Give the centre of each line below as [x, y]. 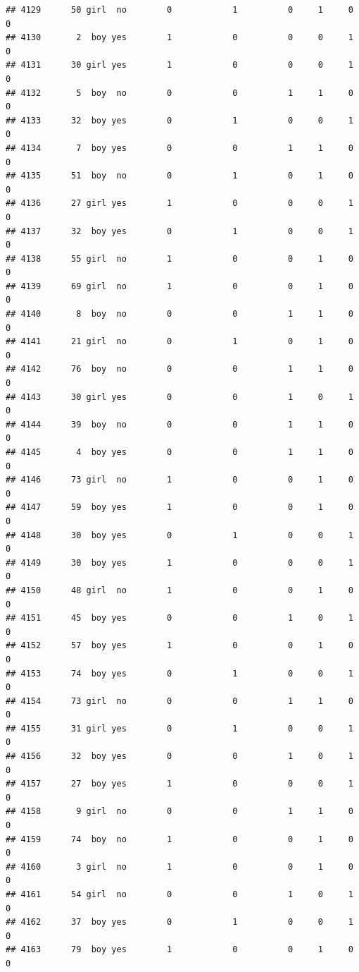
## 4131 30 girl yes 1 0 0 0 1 [179, 65]
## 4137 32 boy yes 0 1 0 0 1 [179, 231]
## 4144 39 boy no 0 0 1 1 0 [179, 424]
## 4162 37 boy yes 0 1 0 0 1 [179, 922]
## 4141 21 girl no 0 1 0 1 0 [179, 342]
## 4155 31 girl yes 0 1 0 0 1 [179, 728]
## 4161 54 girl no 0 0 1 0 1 [179, 894]
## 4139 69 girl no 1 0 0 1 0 [179, 286]
